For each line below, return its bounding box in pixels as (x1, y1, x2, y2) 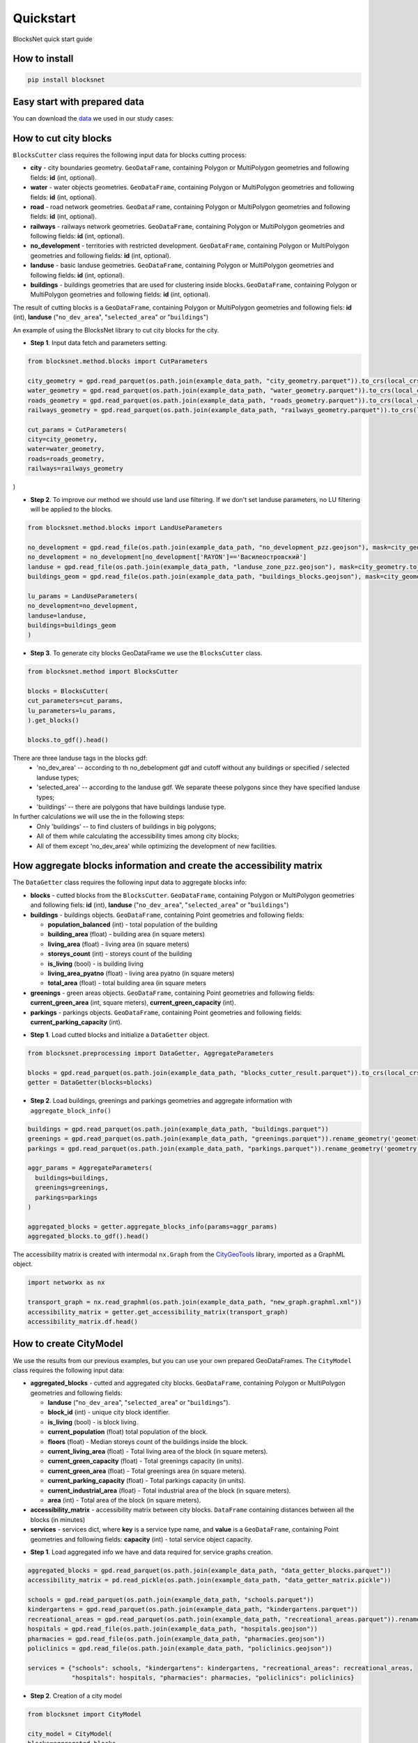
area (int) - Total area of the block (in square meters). (47, 1495, 201, 1504)
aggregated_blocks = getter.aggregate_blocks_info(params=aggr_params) (27, 1222, 278, 1231)
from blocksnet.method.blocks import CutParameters (27, 357, 208, 365)
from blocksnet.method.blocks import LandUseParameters (27, 524, 223, 532)
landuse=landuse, (27, 611, 87, 620)
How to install (13, 53, 74, 65)
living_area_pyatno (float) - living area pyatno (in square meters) (47, 969, 235, 977)
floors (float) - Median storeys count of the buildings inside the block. (47, 1437, 249, 1446)
